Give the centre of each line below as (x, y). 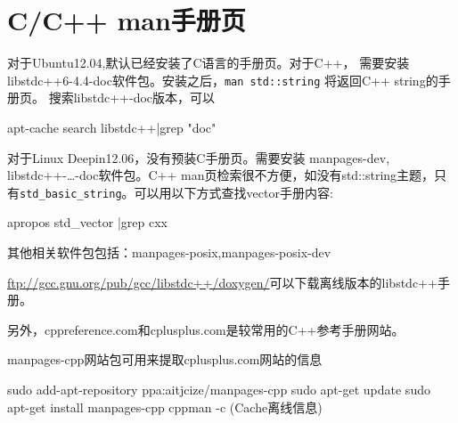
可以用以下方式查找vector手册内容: (233, 192)
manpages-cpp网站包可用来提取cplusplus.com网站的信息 (165, 359)
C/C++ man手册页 (127, 20)
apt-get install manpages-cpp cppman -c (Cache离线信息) (165, 407)
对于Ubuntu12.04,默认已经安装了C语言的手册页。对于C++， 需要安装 (209, 63)
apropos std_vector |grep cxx (87, 222)
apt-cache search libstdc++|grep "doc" (112, 127)
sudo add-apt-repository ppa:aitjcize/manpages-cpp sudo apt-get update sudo (219, 389)
